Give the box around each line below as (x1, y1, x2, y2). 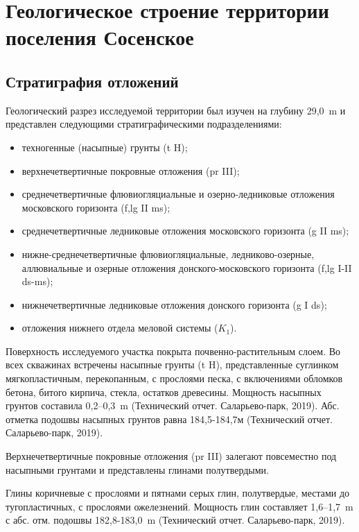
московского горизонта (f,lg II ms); (21, 200, 170, 214)
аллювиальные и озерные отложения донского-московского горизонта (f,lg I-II (21, 260, 352, 275)
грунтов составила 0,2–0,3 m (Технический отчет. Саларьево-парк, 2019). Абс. (6, 398, 340, 413)
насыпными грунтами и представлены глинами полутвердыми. (6, 462, 269, 477)
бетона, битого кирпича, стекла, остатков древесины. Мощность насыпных (6, 384, 322, 399)
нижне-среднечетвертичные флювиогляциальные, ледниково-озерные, (21, 246, 315, 261)
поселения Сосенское (6, 23, 194, 51)
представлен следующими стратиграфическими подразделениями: (6, 117, 282, 131)
